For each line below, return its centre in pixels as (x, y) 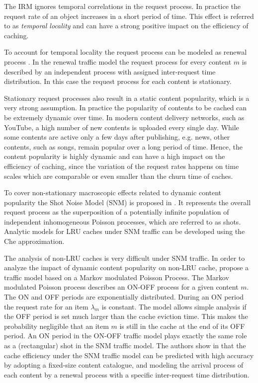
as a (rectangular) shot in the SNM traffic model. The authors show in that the (125, 345)
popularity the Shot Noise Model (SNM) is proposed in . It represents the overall (128, 202)
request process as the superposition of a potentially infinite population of (117, 212)
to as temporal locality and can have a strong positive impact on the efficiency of (126, 26)
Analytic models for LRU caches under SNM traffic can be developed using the (125, 231)
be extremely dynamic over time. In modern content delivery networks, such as (124, 117)
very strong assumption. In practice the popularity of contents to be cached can (126, 108)
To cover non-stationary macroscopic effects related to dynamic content (113, 192)
